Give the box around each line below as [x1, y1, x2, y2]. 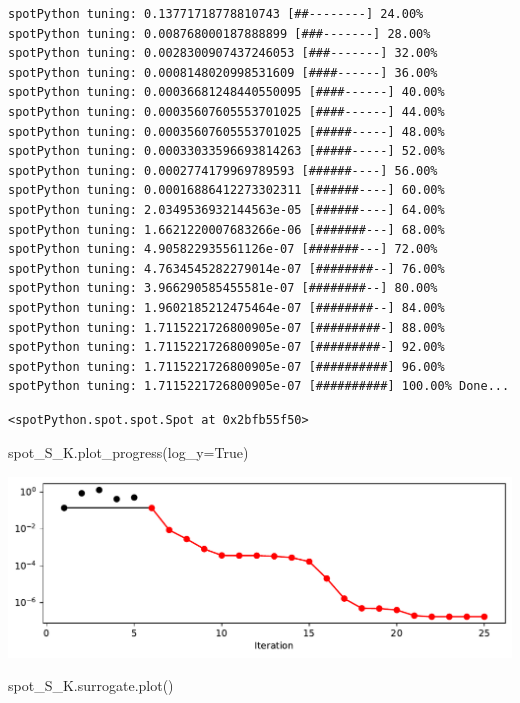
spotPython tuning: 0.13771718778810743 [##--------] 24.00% [8, 7, 424, 21]
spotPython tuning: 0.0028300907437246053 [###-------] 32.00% [8, 46, 438, 61]
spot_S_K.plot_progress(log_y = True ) [8, 442, 249, 463]
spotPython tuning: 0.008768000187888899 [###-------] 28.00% [8, 26, 431, 41]
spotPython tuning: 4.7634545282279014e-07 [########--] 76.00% [8, 261, 445, 276]
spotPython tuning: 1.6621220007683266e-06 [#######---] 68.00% [8, 222, 445, 237]
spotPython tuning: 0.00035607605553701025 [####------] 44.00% [8, 104, 445, 119]
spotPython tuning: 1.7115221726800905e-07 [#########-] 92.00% [8, 340, 445, 355]
